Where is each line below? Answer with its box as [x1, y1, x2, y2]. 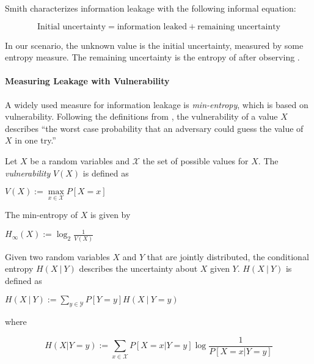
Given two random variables [5, 250, 110, 263]
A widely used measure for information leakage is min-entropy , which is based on [5, 98, 309, 111]
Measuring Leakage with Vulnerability [5, 75, 170, 87]
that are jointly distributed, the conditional [147, 250, 309, 263]
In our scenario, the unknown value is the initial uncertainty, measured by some [5, 38, 304, 51]
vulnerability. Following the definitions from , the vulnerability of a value [5, 110, 278, 123]
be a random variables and [30, 154, 130, 167]
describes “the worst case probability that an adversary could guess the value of [5, 122, 304, 134]
